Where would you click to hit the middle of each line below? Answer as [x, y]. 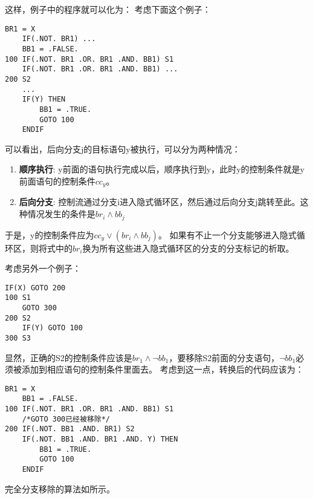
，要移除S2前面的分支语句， [224, 357]
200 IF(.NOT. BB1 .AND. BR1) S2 [70, 429]
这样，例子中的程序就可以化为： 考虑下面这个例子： [108, 9]
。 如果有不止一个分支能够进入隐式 [227, 234]
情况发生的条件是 [61, 214]
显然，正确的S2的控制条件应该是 [69, 357]
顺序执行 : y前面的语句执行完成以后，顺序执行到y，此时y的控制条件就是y [162, 169]
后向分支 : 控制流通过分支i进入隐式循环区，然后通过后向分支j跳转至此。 [160, 202]
